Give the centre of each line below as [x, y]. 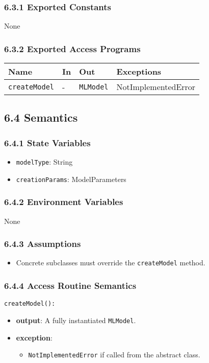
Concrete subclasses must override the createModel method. [111, 263]
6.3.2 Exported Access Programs [72, 48]
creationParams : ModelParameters [71, 179]
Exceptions [139, 72]
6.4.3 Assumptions [43, 244]
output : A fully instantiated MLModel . [76, 320]
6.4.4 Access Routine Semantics [70, 285]
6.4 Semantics [41, 117]
